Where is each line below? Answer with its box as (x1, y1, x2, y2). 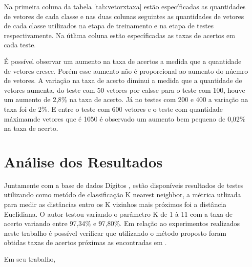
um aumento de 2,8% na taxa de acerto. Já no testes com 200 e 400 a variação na (4, 94, 249, 104)
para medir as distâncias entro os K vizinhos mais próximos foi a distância (4, 199, 227, 209)
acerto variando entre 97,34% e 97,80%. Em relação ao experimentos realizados (4, 218, 240, 228)
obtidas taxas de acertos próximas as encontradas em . (4, 237, 167, 247)
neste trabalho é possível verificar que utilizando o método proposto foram (4, 227, 227, 238)
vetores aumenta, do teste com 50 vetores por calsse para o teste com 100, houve (4, 84, 245, 95)
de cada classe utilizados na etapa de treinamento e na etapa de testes (4, 21, 214, 31)
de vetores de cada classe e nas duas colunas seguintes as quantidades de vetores (4, 11, 244, 21)
